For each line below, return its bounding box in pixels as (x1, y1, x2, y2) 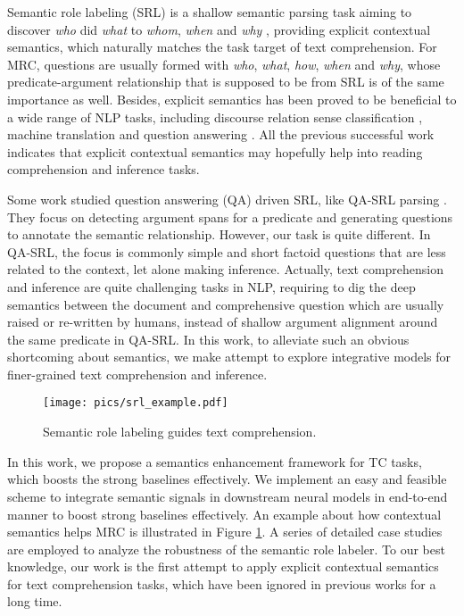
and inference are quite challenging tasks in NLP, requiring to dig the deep (7, 277, 416, 296)
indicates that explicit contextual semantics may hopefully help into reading (7, 142, 423, 161)
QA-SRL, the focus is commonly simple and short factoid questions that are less (7, 242, 446, 261)
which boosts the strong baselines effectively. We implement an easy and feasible (7, 470, 447, 488)
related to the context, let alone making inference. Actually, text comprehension (7, 260, 444, 279)
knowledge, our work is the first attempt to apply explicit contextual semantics (7, 557, 439, 576)
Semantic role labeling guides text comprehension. (43, 422, 317, 441)
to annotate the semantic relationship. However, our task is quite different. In (7, 225, 431, 244)
